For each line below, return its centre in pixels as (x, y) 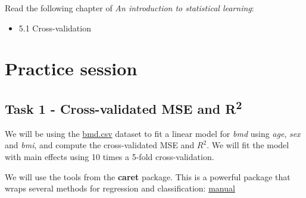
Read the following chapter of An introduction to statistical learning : (129, 8)
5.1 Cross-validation (55, 28)
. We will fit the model (248, 145)
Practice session (71, 68)
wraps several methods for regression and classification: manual (120, 188)
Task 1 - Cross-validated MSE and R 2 (124, 107)
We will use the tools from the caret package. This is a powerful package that (148, 176)
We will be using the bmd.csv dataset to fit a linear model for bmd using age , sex (153, 133)
